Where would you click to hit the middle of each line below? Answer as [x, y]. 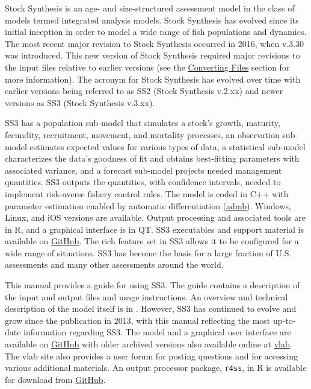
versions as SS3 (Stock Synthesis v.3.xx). [80, 102]
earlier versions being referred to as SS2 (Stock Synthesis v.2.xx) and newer [144, 91]
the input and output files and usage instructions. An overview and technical [146, 296]
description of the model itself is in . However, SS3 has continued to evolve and [151, 308]
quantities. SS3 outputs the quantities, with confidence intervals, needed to [143, 182]
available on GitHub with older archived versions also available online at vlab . [149, 344]
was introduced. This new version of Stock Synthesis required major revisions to [152, 55]
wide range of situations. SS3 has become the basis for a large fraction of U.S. [148, 252]
